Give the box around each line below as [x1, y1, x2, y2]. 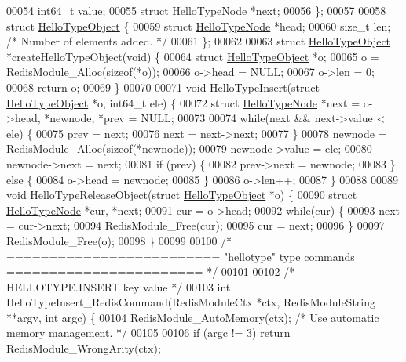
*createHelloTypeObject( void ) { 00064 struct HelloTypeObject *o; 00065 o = [6, 48, 379, 64]
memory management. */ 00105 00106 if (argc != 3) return [6, 324, 291, 341]
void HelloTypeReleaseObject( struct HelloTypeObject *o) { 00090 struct [6, 186, 357, 203]
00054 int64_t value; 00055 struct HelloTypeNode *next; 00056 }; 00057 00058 [6, 2, 386, 18]
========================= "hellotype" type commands [6, 248, 355, 264]
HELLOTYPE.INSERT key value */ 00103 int [6, 278, 231, 295]
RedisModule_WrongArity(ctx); [6, 340, 161, 357]
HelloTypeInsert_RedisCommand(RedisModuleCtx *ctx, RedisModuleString [6, 294, 376, 310]
